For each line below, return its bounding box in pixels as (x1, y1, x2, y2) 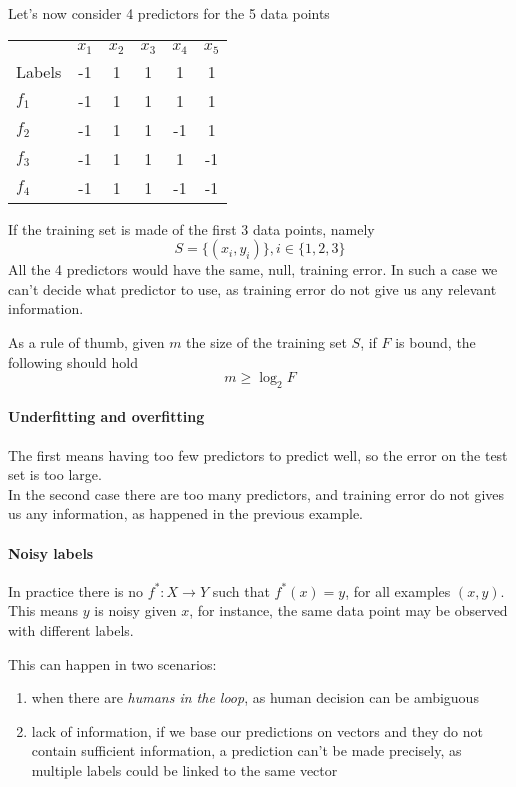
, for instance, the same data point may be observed (189, 600, 508, 621)
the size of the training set (186, 331, 347, 352)
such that (212, 580, 270, 601)
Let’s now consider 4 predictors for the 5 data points (8, 3, 330, 23)
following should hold (8, 351, 139, 372)
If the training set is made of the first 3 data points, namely (8, 218, 375, 239)
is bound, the (395, 331, 476, 352)
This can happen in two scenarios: (8, 653, 217, 674)
